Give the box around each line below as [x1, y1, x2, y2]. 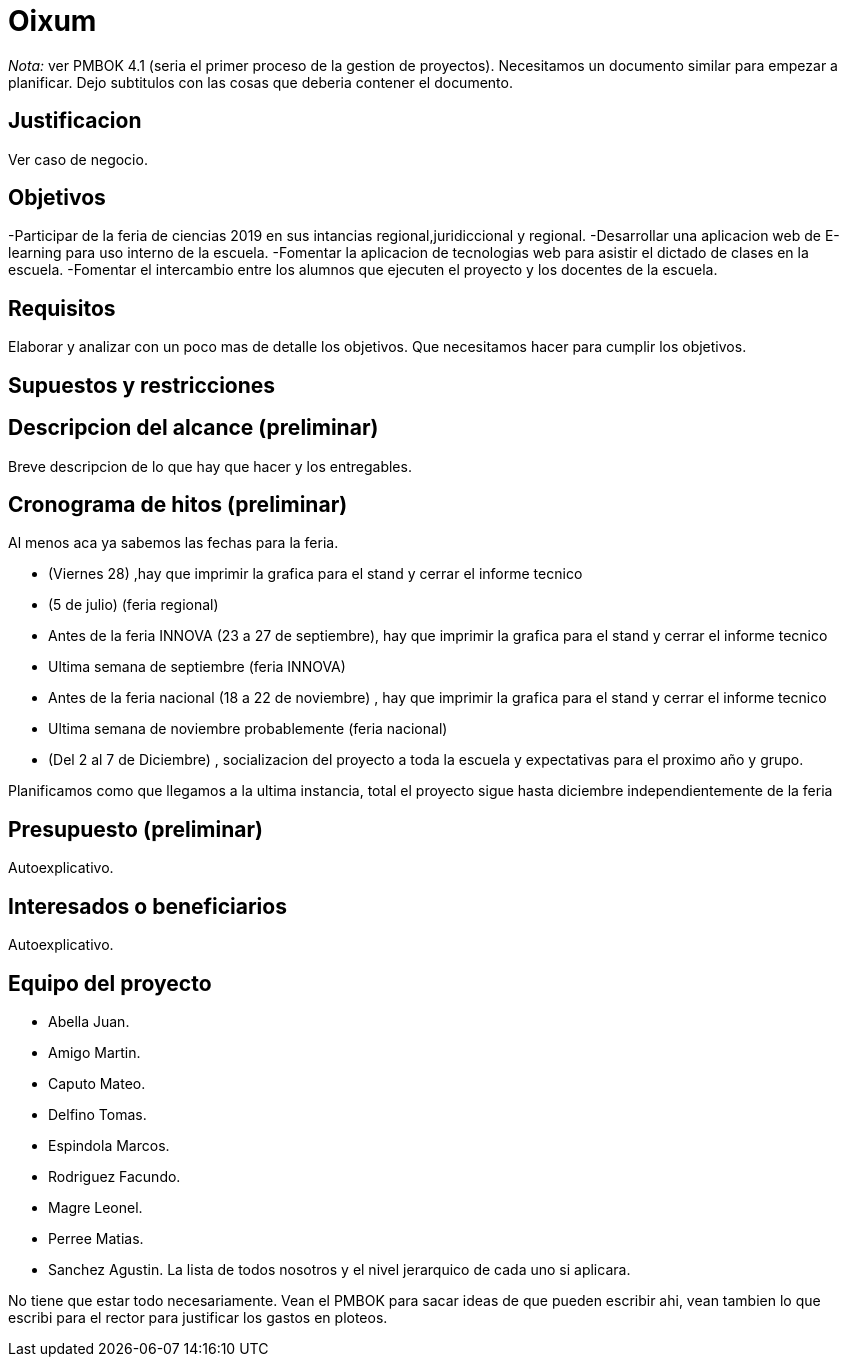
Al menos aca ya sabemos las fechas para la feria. [8, 534, 339, 552]
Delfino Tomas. [48, 1105, 147, 1123]
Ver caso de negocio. [8, 150, 148, 168]
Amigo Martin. [48, 1043, 141, 1061]
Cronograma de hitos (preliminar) [8, 491, 348, 517]
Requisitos [8, 295, 116, 321]
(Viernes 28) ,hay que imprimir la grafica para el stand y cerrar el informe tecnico [48, 565, 583, 583]
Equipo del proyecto [8, 970, 212, 996]
